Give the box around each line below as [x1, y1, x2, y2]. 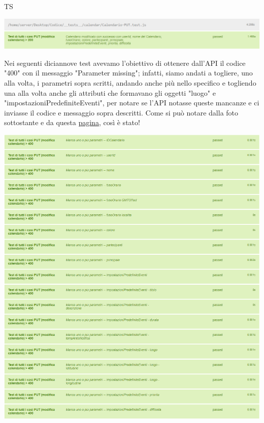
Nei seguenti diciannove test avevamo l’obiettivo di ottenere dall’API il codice [4, 57, 246, 68]
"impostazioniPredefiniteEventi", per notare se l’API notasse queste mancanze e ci [4, 97, 259, 108]
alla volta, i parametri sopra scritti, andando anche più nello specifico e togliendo [4, 77, 256, 88]
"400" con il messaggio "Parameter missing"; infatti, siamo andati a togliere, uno [4, 67, 253, 78]
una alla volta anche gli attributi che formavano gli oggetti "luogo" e [4, 87, 216, 98]
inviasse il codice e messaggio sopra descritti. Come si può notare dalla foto [4, 107, 239, 118]
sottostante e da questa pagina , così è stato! [4, 117, 140, 128]
